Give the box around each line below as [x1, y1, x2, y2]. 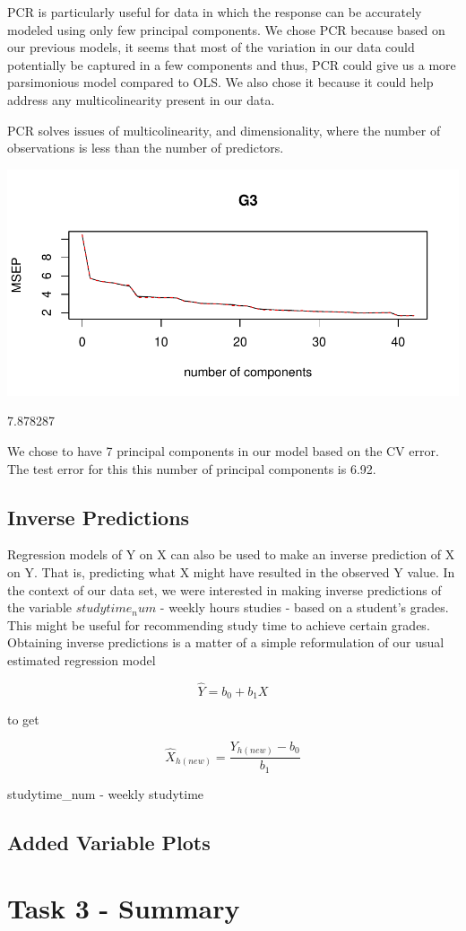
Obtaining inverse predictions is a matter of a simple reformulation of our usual [7, 633, 444, 652]
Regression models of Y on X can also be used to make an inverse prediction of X [7, 545, 455, 564]
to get [7, 710, 39, 729]
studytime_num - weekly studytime [7, 784, 204, 803]
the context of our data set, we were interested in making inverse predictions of [7, 580, 442, 599]
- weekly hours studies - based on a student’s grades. [160, 598, 449, 617]
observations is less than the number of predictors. [7, 138, 284, 157]
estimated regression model [7, 650, 156, 669]
